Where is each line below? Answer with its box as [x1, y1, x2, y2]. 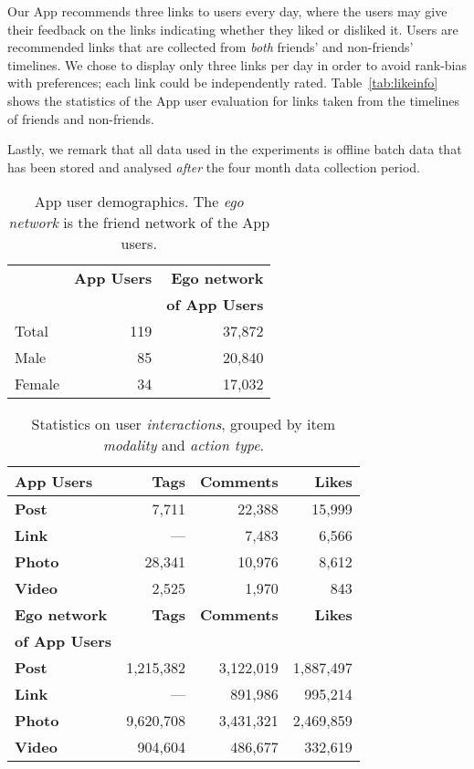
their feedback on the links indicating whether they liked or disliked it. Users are [7, 19, 458, 38]
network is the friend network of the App [8, 212, 270, 234]
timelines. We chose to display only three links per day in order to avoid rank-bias [7, 55, 468, 74]
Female [15, 373, 60, 395]
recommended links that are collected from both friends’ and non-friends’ [7, 37, 414, 57]
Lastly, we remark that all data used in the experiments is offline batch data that [7, 140, 462, 159]
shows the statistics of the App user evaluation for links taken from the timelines [7, 90, 459, 109]
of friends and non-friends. [7, 109, 154, 128]
